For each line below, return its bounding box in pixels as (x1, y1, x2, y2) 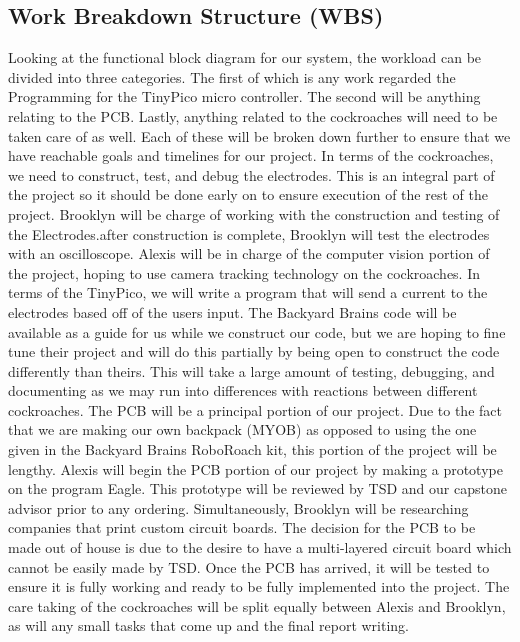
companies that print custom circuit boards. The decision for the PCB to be (8, 517, 476, 538)
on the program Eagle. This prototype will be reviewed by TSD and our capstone (8, 478, 507, 499)
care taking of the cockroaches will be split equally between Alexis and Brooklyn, (8, 595, 506, 616)
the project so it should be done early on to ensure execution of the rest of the (8, 184, 488, 205)
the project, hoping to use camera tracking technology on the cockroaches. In (8, 262, 481, 283)
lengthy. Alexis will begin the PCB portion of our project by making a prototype (8, 458, 503, 479)
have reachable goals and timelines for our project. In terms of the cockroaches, (8, 145, 494, 166)
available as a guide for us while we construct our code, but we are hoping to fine (8, 321, 506, 342)
